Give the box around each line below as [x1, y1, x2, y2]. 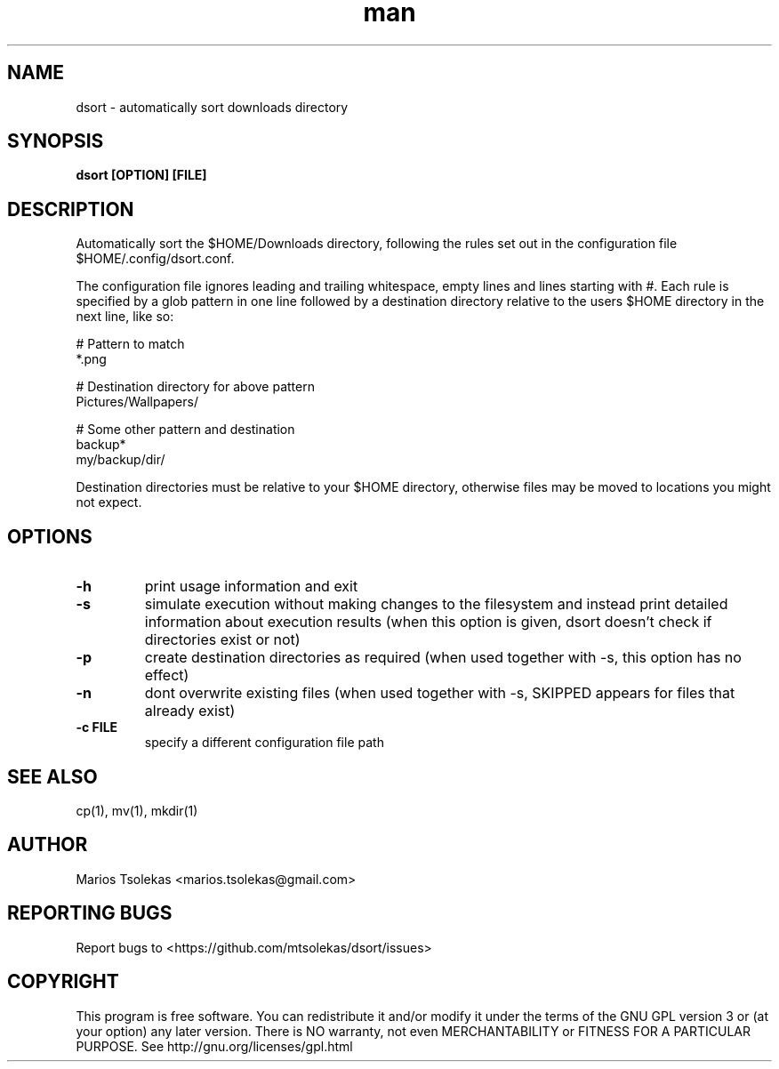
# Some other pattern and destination [76, 422, 295, 438]
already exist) [144, 702, 236, 720]
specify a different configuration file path [144, 735, 384, 751]
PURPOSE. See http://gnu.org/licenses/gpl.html [76, 1038, 353, 1054]
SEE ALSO [7, 765, 98, 788]
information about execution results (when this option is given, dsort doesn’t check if [144, 613, 712, 631]
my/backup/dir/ [76, 452, 165, 468]
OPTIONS [7, 525, 92, 548]
